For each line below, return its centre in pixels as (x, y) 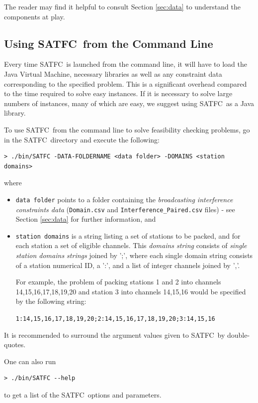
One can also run (30, 361)
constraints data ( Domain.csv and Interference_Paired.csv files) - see (125, 209)
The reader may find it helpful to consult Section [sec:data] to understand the (122, 6)
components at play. (35, 16)
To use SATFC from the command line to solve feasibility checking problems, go (127, 129)
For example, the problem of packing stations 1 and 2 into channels (118, 282)
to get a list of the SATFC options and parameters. (83, 395)
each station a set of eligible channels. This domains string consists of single (131, 245)
